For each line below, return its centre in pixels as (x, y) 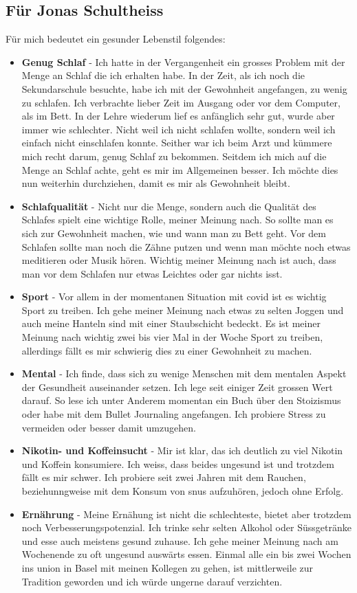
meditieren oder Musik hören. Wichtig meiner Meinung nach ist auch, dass (179, 260)
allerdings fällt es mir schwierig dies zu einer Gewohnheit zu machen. (167, 350)
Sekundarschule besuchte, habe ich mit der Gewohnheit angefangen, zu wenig (184, 88)
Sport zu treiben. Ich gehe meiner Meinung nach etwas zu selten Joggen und (183, 310)
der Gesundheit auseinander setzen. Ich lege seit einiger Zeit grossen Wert (177, 387)
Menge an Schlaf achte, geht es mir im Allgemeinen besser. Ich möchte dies (180, 169)
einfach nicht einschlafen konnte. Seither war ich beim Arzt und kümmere (177, 143)
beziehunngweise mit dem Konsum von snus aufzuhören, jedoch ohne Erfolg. (183, 491)
